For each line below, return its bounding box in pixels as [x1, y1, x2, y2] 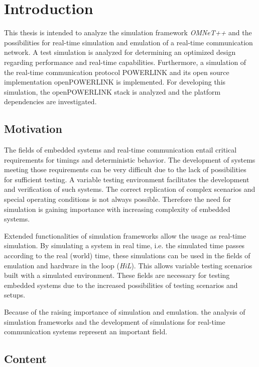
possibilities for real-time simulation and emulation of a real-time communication [4, 37, 253, 47]
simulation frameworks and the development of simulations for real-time [4, 316, 225, 327]
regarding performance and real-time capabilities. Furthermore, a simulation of [4, 56, 246, 67]
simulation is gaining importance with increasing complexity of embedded [4, 203, 230, 214]
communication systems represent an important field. [4, 326, 168, 337]
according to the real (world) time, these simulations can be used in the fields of [4, 250, 250, 261]
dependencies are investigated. [4, 96, 97, 107]
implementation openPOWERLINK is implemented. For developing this [4, 77, 226, 87]
